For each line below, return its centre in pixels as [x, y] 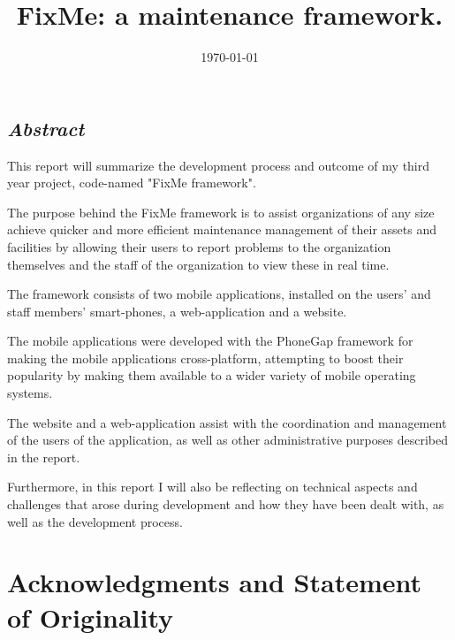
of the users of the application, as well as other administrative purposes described [227, 440]
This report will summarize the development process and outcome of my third [219, 165]
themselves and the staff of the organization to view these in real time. [198, 264]
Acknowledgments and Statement [215, 582]
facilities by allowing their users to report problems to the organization [199, 246]
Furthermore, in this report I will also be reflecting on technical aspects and [212, 487]
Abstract [46, 128]
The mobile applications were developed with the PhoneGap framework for [210, 341]
